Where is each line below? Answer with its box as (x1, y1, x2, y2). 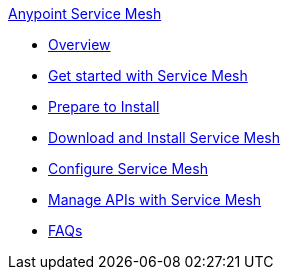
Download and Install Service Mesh (48, 129, 281, 146)
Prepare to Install (48, 98, 160, 115)
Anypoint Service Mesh (8, 5, 162, 22)
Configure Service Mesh (48, 160, 208, 177)
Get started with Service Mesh (48, 67, 248, 84)
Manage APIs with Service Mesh (48, 191, 262, 208)
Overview (48, 36, 111, 53)
